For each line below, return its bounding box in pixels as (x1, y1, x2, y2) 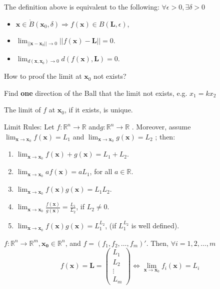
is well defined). (131, 220, 179, 230)
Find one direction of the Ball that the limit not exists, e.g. (4, 87, 187, 98)
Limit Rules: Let (4, 121, 54, 131)
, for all (89, 166, 112, 177)
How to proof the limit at (4, 71, 82, 81)
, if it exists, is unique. (64, 104, 133, 115)
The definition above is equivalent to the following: (4, 2, 159, 12)
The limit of (4, 104, 41, 115)
